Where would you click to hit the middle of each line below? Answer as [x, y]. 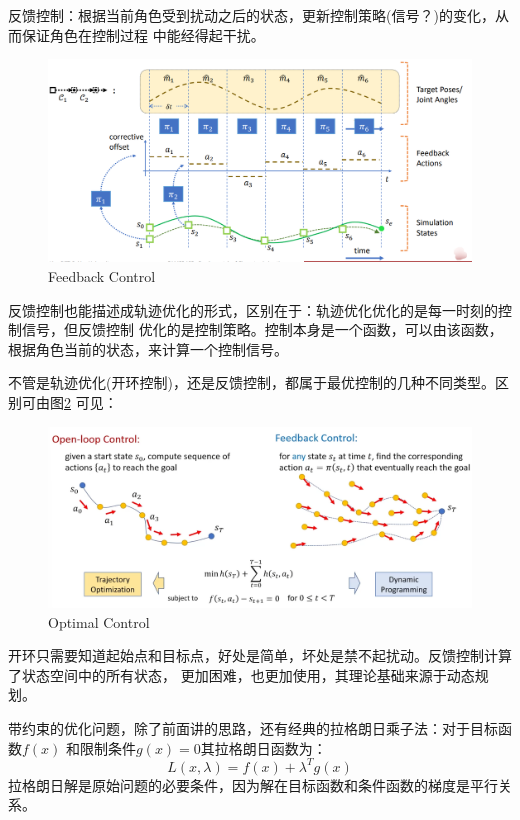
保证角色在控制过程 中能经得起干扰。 [143, 34]
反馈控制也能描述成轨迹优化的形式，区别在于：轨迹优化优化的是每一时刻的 [253, 309]
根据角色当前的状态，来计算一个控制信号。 [148, 348]
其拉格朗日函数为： [263, 747]
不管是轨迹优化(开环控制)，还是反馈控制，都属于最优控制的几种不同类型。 [251, 382]
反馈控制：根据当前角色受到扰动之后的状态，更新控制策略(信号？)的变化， [251, 15]
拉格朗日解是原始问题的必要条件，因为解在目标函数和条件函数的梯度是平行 [253, 784]
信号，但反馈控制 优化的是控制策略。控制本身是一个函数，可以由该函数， [262, 329]
